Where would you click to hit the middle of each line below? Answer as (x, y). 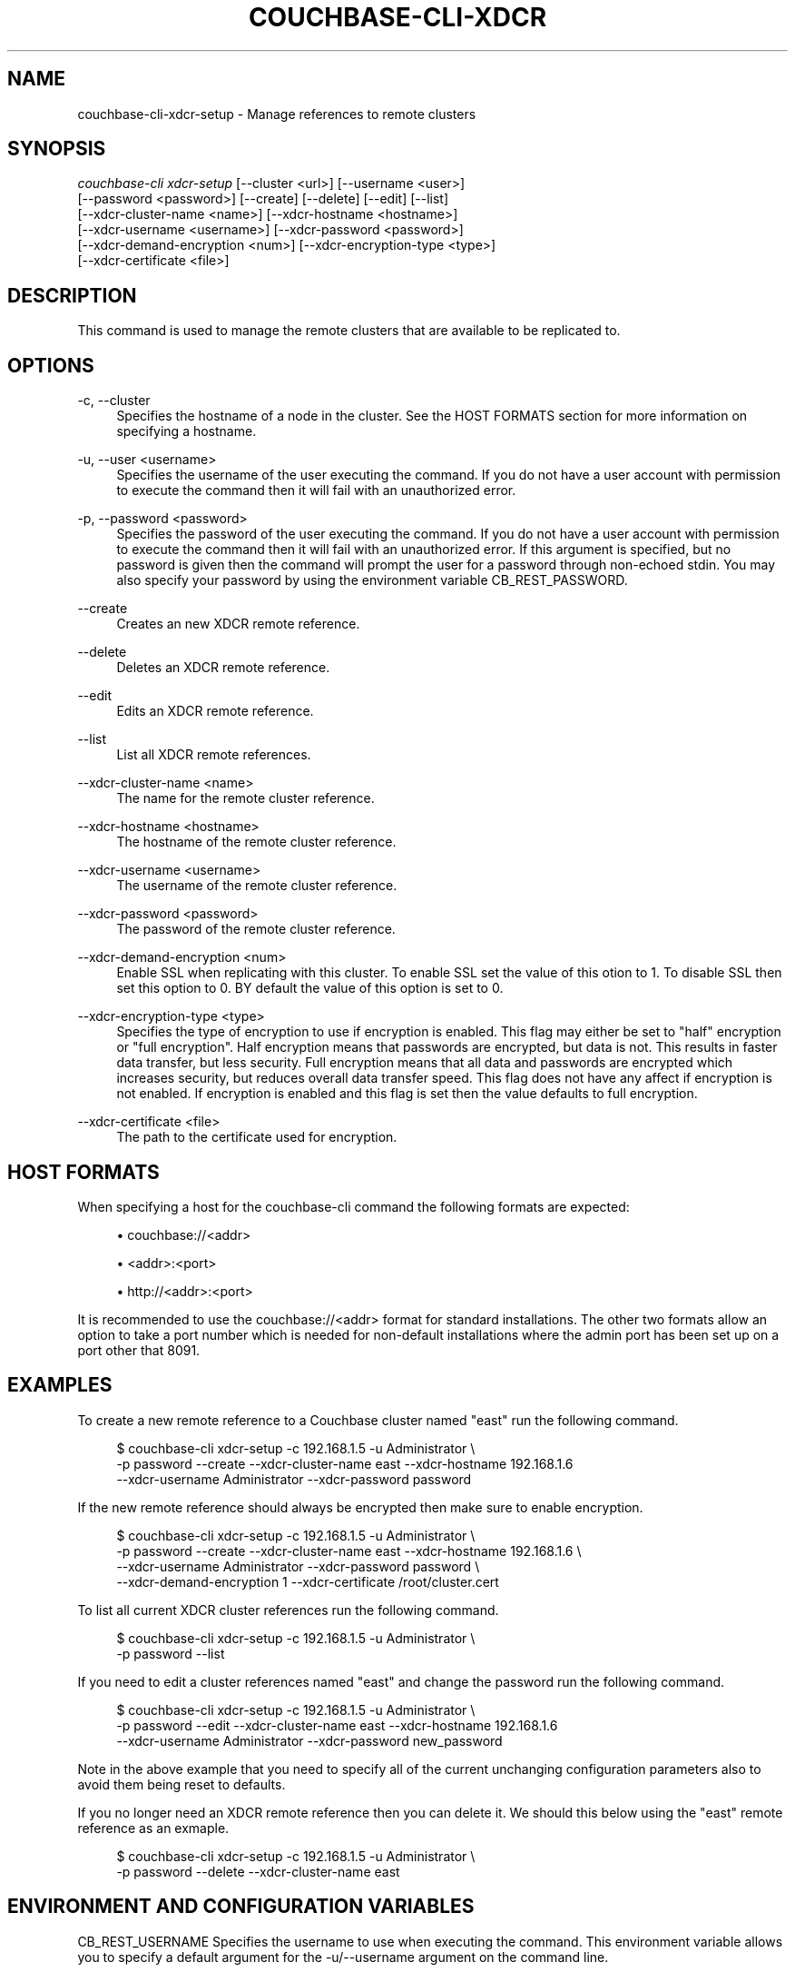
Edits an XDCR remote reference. (215, 711)
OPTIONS (51, 365)
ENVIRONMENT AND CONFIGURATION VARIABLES (241, 1907)
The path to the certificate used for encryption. (257, 1137)
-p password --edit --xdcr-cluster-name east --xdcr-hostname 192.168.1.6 (337, 1725)
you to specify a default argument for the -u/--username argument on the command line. (343, 1957)
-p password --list (171, 1653)
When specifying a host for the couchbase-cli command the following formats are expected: (353, 1206)
